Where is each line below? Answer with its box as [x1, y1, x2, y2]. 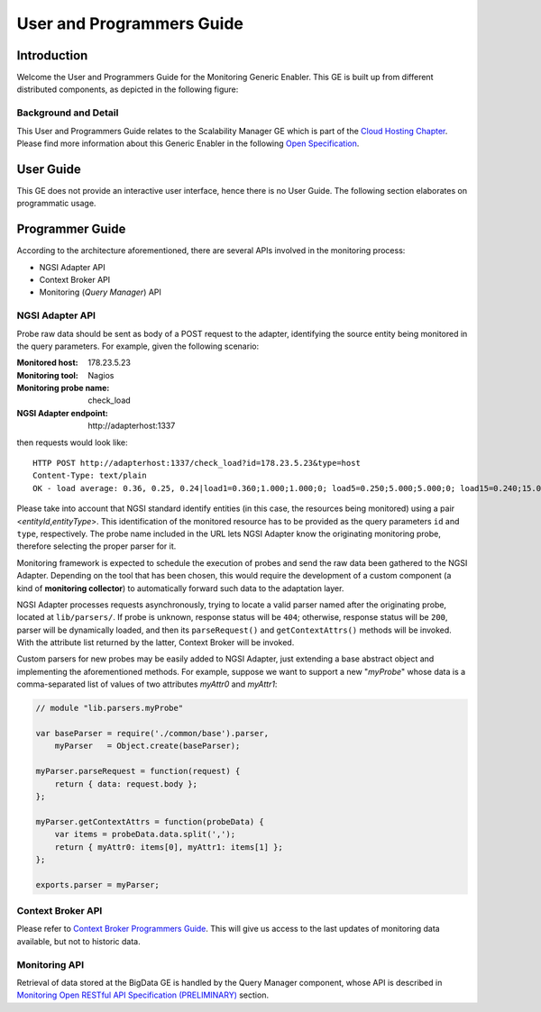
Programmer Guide [16, 222, 126, 237]
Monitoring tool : [16, 369, 78, 380]
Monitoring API [16, 958, 85, 971]
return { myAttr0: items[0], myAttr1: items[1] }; [54, 842, 283, 852]
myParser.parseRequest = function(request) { [35, 766, 241, 777]
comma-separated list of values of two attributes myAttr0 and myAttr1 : [16, 679, 278, 689]
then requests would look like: [16, 437, 128, 448]
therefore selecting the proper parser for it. [16, 541, 177, 552]
